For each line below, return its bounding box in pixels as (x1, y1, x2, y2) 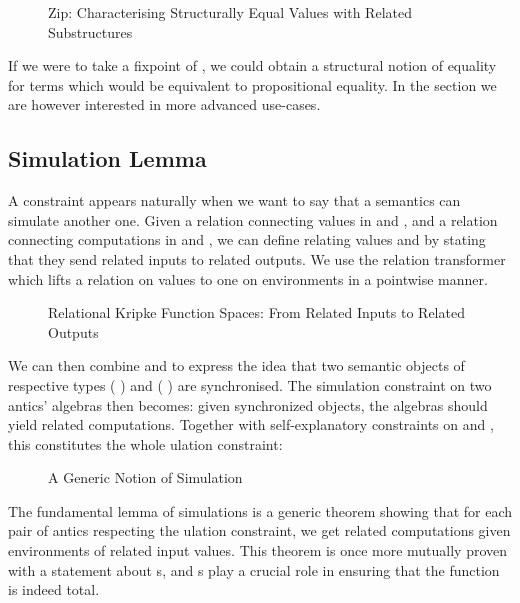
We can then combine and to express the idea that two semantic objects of (8, 355, 465, 376)
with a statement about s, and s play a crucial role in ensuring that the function (8, 559, 500, 580)
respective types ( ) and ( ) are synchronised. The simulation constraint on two (8, 374, 492, 395)
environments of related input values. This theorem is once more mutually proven (8, 540, 508, 561)
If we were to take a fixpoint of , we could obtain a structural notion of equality (8, 55, 497, 76)
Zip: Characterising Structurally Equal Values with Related (48, 2, 412, 22)
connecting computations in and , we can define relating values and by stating (8, 229, 486, 250)
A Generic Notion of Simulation (48, 467, 243, 488)
